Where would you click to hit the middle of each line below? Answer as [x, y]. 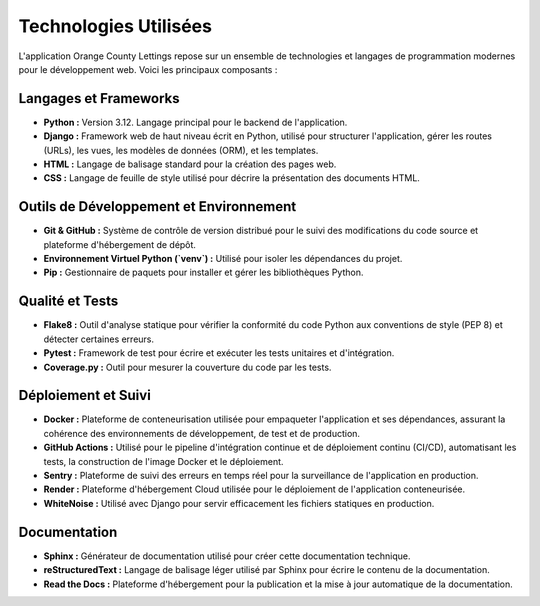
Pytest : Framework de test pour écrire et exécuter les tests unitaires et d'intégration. [219, 353]
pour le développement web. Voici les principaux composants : [148, 69]
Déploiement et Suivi [85, 395]
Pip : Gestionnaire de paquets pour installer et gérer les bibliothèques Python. [203, 272]
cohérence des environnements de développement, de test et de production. [201, 433]
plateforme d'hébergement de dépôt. [120, 244]
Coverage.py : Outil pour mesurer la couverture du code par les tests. [187, 367]
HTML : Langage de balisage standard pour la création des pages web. [190, 164]
